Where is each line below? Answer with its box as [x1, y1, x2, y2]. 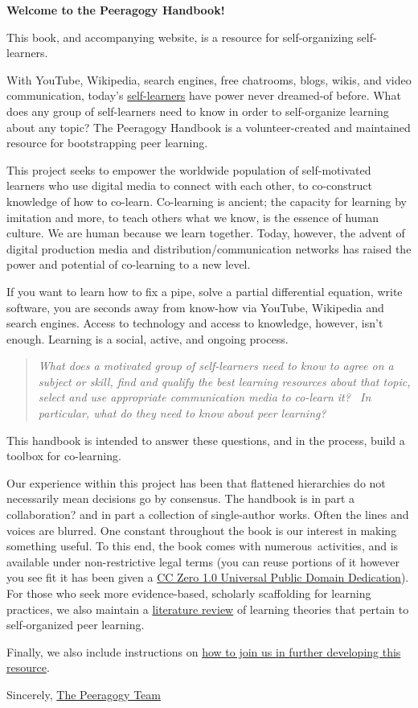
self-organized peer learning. [6, 616, 145, 633]
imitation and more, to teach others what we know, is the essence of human [6, 208, 379, 225]
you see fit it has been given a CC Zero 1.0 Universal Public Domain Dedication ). [6, 569, 409, 586]
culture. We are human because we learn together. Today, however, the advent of [6, 224, 405, 241]
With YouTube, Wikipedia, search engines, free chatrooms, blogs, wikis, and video [6, 71, 412, 88]
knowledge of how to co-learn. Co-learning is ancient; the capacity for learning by [6, 192, 408, 209]
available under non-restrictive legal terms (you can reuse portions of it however [6, 553, 400, 570]
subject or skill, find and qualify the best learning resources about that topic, [38, 373, 411, 389]
